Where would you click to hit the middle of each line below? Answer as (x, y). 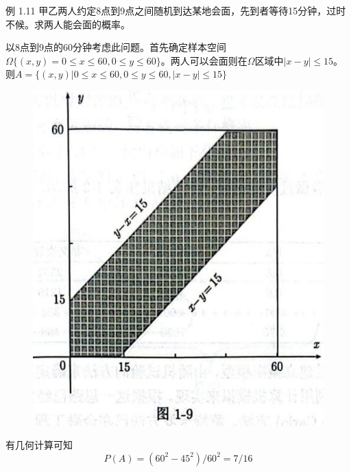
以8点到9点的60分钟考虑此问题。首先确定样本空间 (116, 47)
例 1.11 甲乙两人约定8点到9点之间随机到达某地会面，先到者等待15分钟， (166, 10)
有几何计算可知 (39, 445)
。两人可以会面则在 (204, 60)
